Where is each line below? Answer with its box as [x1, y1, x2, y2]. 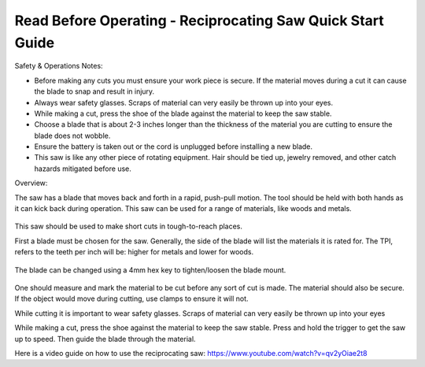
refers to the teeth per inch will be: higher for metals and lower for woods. [14, 247, 254, 257]
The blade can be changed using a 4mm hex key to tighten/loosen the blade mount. [14, 265, 286, 275]
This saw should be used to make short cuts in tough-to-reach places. [14, 221, 243, 232]
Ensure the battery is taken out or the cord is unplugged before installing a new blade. [34, 142, 313, 151]
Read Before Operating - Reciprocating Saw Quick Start [14, 12, 385, 29]
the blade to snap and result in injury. [34, 87, 155, 96]
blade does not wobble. [34, 131, 111, 140]
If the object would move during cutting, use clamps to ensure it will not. [14, 294, 249, 303]
